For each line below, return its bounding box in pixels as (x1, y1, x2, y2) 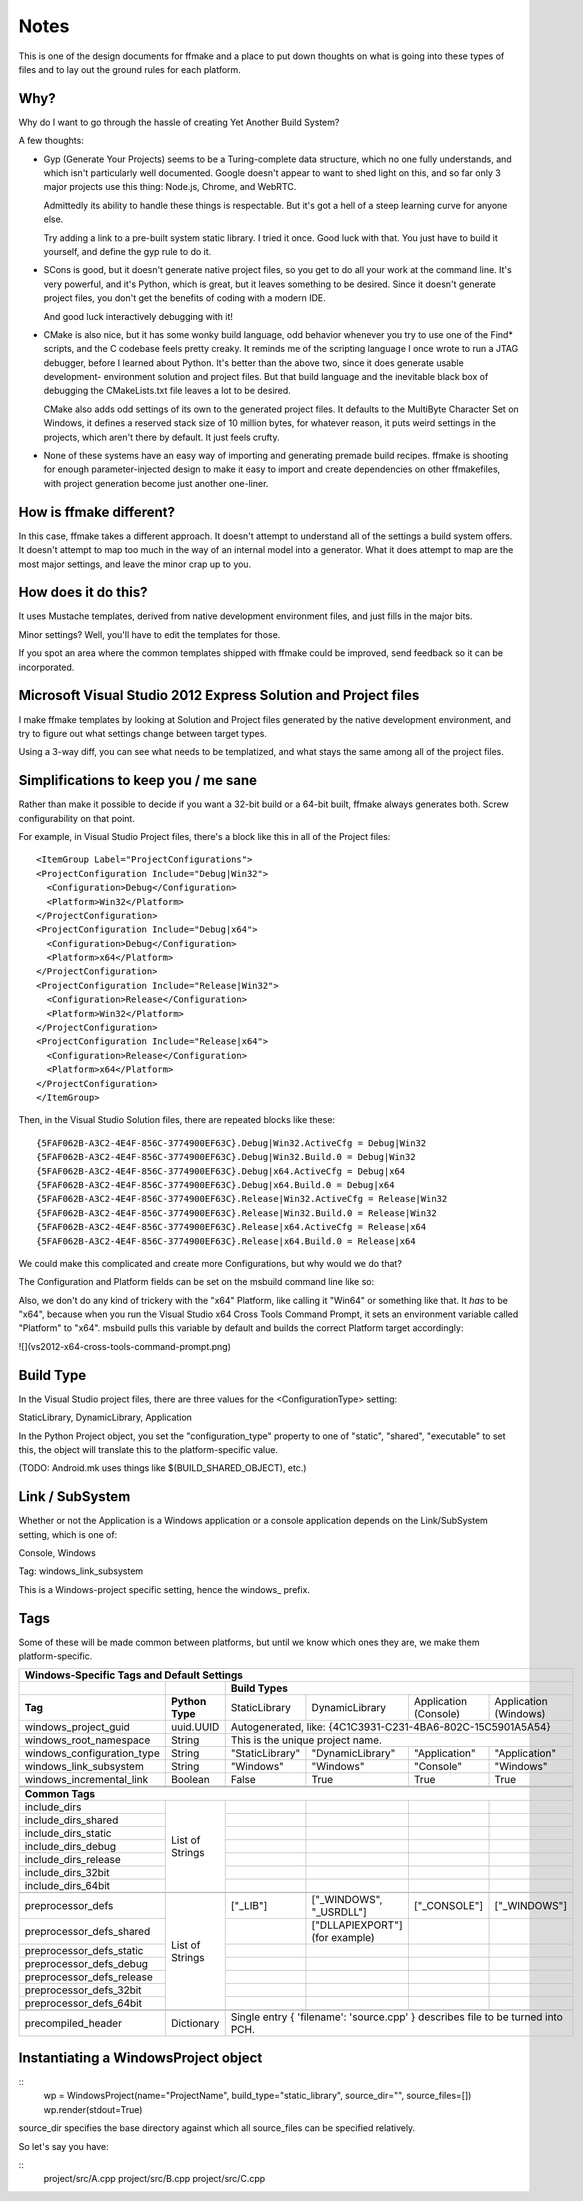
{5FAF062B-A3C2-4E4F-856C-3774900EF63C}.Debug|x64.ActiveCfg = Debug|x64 (36, 1165, 406, 1177)
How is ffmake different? (18, 503, 175, 520)
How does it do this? (18, 584, 148, 601)
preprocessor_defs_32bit (24, 1983, 142, 1997)
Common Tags (24, 1787, 96, 1801)
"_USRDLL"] (311, 1905, 367, 1919)
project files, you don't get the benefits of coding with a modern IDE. (43, 292, 326, 304)
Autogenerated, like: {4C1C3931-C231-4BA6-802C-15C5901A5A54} (230, 1720, 552, 1734)
